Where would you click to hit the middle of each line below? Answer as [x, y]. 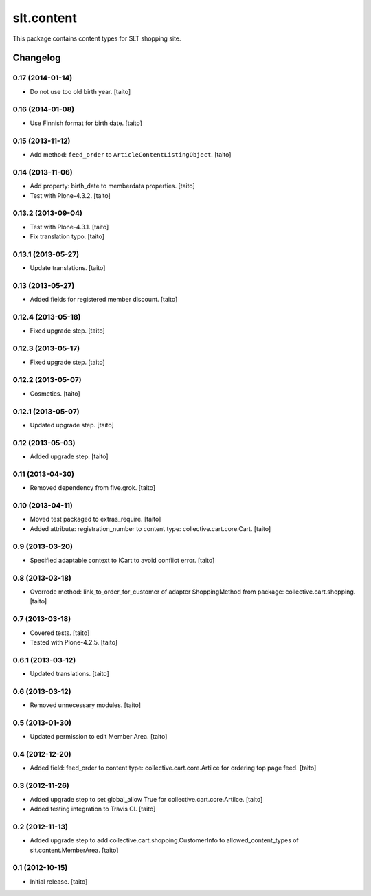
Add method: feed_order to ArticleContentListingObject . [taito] [131, 154]
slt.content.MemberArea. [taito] [74, 850]
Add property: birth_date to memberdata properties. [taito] [112, 186]
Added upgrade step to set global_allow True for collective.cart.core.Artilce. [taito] [146, 799]
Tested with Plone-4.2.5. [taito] [74, 642]
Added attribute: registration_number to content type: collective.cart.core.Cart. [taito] [150, 528]
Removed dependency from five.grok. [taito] [93, 488]
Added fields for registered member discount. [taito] [104, 300]
